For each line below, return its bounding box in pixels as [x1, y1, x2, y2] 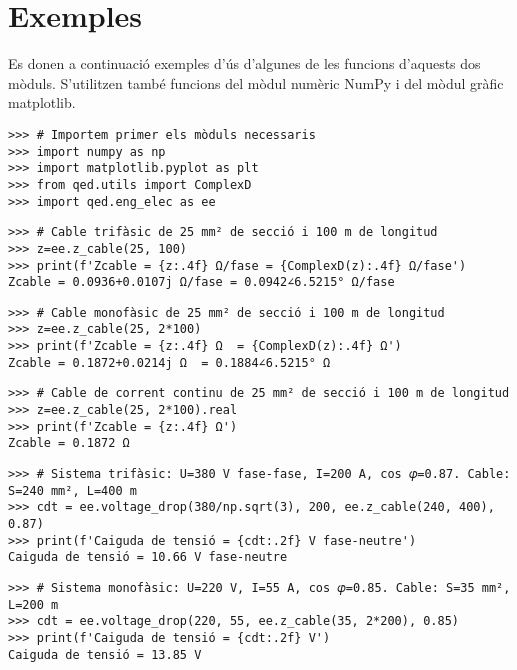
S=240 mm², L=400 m [8, 483, 137, 498]
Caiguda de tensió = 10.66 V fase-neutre [8, 550, 288, 565]
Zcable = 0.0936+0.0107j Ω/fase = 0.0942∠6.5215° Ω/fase [8, 275, 395, 290]
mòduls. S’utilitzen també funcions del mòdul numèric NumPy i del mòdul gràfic [8, 72, 504, 93]
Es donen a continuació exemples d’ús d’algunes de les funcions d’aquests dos [8, 53, 481, 74]
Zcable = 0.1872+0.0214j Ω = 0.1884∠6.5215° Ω [8, 355, 331, 370]
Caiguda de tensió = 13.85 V [8, 647, 202, 662]
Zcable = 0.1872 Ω [8, 436, 130, 451]
